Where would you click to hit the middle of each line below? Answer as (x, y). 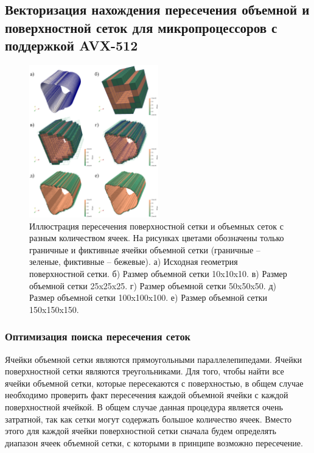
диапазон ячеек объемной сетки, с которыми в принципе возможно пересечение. (154, 442)
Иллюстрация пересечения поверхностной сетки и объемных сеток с (156, 226)
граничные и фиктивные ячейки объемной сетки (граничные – (145, 249)
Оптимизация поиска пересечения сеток (98, 336)
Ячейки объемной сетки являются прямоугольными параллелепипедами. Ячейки (153, 359)
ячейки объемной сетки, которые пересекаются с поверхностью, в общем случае (154, 383)
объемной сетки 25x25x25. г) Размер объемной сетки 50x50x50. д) (153, 285)
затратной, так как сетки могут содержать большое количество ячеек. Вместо (148, 419)
